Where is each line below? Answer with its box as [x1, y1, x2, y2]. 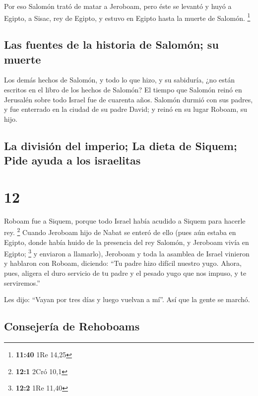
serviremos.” [4, 277, 40, 288]
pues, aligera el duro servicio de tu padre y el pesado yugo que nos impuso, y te [4, 267, 247, 278]
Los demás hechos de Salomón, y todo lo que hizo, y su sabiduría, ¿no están [4, 75, 235, 85]
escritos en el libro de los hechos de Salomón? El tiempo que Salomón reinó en [4, 84, 242, 95]
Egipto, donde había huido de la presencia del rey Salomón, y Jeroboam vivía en [4, 237, 249, 247]
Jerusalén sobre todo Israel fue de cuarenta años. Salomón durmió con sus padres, [4, 94, 253, 104]
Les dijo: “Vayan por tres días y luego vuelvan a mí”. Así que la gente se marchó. [4, 294, 250, 305]
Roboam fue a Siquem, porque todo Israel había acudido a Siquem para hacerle [4, 215, 246, 226]
